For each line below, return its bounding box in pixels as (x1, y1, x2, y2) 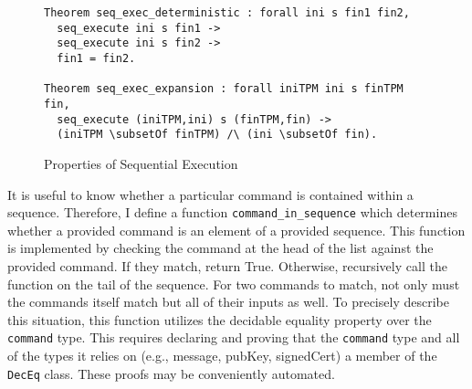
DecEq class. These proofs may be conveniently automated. (7, 363, 335, 383)
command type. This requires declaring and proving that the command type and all (7, 328, 460, 347)
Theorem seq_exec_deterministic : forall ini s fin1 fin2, (44, 6, 410, 19)
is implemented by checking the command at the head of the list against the (7, 238, 434, 258)
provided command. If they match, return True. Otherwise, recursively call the (7, 256, 447, 275)
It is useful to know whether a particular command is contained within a (7, 184, 414, 204)
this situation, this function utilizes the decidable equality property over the (7, 310, 432, 329)
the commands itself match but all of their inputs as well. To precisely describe (7, 292, 449, 311)
